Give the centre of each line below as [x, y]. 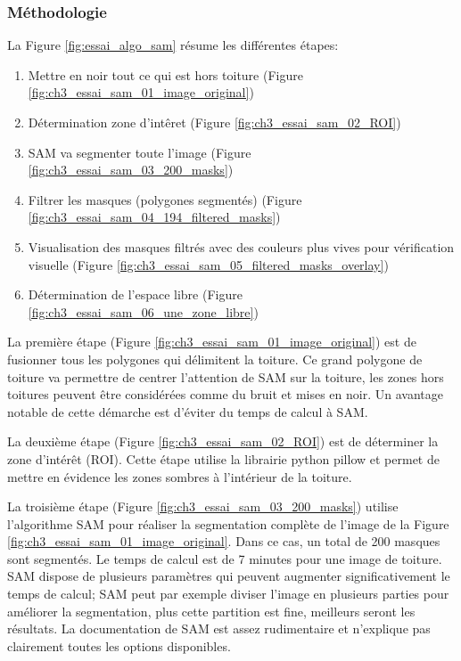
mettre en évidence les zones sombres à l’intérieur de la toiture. [180, 476]
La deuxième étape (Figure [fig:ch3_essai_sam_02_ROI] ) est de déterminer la [223, 441]
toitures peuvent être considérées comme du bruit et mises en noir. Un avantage [225, 394]
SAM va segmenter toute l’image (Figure [140, 152]
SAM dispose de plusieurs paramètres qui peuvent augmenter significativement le [229, 576]
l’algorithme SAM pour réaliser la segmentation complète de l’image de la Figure [228, 523]
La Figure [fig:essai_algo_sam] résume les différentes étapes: [173, 45]
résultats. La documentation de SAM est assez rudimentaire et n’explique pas [219, 628]
